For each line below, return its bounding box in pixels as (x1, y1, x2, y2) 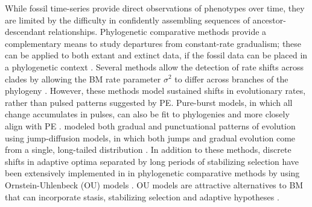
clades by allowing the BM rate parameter (5, 72, 161, 85)
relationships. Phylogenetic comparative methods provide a (48, 25, 267, 38)
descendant (5, 25, 46, 38)
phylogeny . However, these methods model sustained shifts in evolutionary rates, (5, 84, 306, 97)
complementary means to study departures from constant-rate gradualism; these (5, 37, 302, 49)
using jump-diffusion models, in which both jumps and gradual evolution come (5, 131, 296, 144)
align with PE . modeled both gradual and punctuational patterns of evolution (5, 119, 296, 132)
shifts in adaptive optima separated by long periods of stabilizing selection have (5, 155, 299, 167)
